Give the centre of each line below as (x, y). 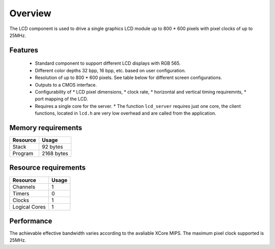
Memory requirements (46, 128)
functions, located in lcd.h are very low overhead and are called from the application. (126, 113)
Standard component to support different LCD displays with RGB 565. (108, 63)
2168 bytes (55, 153)
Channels (24, 187)
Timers (21, 193)
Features (24, 50)
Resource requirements (48, 168)
